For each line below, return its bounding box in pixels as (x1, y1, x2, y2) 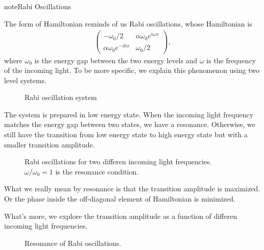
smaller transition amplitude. (4, 139, 95, 149)
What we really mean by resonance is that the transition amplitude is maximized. (4, 183, 260, 194)
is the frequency (206, 55, 256, 65)
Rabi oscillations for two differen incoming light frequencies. (25, 156, 212, 167)
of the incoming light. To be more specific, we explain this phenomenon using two (4, 65, 259, 76)
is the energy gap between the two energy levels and (34, 55, 198, 65)
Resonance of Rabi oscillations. (25, 237, 122, 248)
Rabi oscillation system (25, 92, 97, 103)
